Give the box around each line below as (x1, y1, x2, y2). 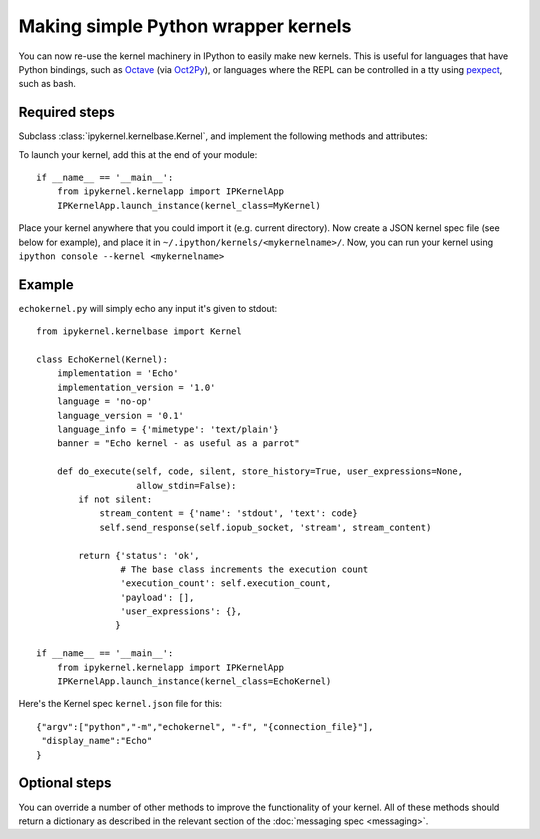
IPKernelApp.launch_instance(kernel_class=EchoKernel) (56, 676, 332, 687)
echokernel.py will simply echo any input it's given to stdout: (18, 302, 278, 314)
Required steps (18, 104, 115, 121)
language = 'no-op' (56, 396, 153, 407)
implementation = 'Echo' (56, 368, 179, 379)
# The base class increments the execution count (120, 563, 369, 575)
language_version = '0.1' (56, 410, 185, 421)
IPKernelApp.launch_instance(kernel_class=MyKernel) (56, 200, 322, 211)
